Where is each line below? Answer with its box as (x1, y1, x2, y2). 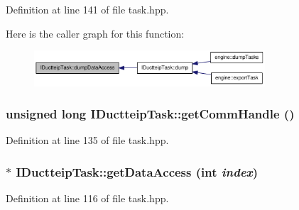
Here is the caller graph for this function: (6, 26, 185, 40)
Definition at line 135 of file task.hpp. (6, 133, 169, 148)
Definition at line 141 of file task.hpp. (6, 2, 169, 16)
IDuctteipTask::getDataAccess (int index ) (16, 162, 259, 180)
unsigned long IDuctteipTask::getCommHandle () (6, 105, 295, 123)
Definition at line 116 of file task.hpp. (6, 191, 169, 206)
